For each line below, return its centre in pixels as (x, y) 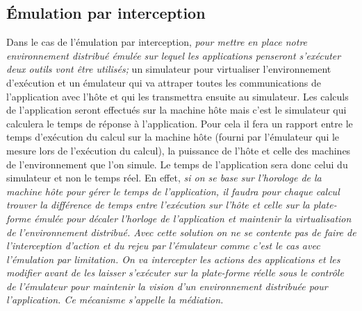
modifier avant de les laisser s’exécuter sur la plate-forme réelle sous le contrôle (175, 273)
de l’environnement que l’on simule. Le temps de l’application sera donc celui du (177, 164)
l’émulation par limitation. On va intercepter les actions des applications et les (173, 259)
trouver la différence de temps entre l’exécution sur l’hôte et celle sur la (158, 205)
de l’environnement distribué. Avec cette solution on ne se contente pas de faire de (181, 232)
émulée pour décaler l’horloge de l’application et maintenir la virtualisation (193, 218)
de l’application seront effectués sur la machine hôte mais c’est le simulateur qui (176, 110)
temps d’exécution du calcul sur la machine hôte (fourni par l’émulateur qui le (173, 137)
